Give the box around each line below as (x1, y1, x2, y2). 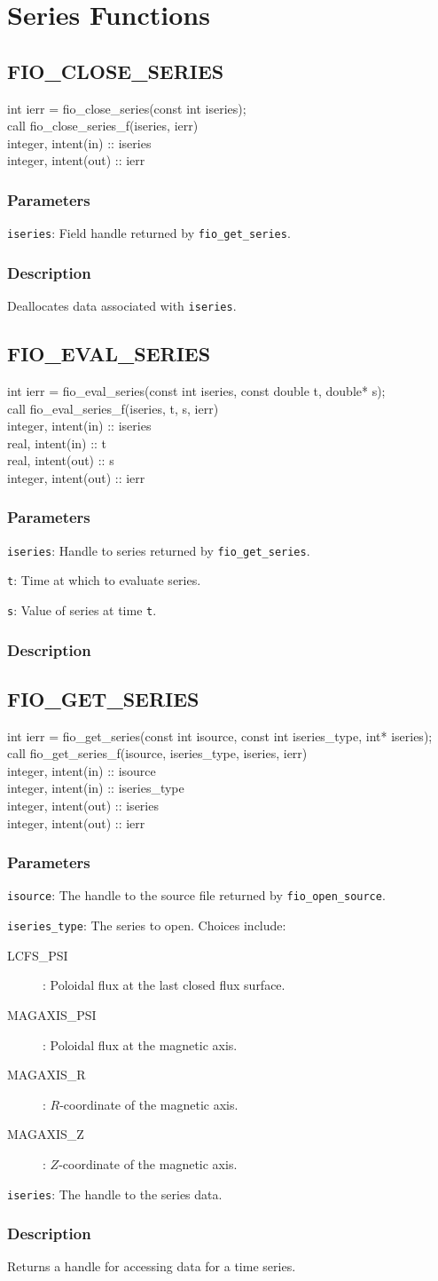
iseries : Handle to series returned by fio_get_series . (7, 541, 310, 559)
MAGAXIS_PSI (7, 1005, 97, 1024)
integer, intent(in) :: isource (7, 761, 156, 779)
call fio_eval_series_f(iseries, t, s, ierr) (7, 399, 219, 417)
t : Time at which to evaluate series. (7, 571, 201, 589)
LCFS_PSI (7, 945, 68, 964)
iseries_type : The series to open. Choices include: (7, 916, 286, 935)
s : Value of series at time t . (7, 601, 157, 619)
